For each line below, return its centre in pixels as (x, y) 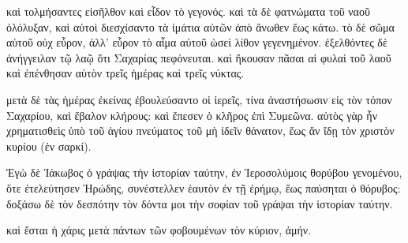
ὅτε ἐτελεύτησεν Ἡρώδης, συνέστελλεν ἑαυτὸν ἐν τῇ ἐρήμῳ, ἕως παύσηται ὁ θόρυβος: (204, 187)
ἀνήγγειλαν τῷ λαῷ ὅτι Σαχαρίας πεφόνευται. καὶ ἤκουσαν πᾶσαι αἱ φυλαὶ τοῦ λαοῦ (199, 57)
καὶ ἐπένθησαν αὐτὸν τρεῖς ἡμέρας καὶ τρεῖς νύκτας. (125, 73)
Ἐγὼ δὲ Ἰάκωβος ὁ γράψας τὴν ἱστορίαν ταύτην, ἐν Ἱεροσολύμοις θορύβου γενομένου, (204, 172)
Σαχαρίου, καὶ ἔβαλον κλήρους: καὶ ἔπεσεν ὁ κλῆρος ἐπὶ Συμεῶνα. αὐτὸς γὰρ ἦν (192, 115)
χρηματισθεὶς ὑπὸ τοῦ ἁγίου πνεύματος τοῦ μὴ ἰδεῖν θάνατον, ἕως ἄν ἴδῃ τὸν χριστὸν (200, 131)
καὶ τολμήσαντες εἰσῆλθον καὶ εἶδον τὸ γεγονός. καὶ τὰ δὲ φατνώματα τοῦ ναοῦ (188, 11)
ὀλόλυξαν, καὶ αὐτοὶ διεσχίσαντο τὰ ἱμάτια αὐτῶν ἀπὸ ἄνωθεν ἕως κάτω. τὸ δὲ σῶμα (200, 26)
